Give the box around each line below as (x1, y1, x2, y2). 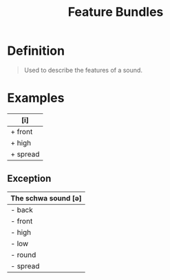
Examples (7, 91, 65, 106)
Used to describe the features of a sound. (23, 66, 143, 74)
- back (10, 205, 33, 214)
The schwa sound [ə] (10, 193, 83, 203)
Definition (7, 43, 65, 59)
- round (10, 250, 36, 259)
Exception (7, 173, 52, 185)
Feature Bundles (67, 4, 164, 20)
